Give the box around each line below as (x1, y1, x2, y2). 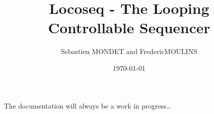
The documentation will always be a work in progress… (4, 100, 171, 111)
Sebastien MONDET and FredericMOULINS (61, 46, 198, 57)
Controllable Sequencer (48, 17, 211, 38)
